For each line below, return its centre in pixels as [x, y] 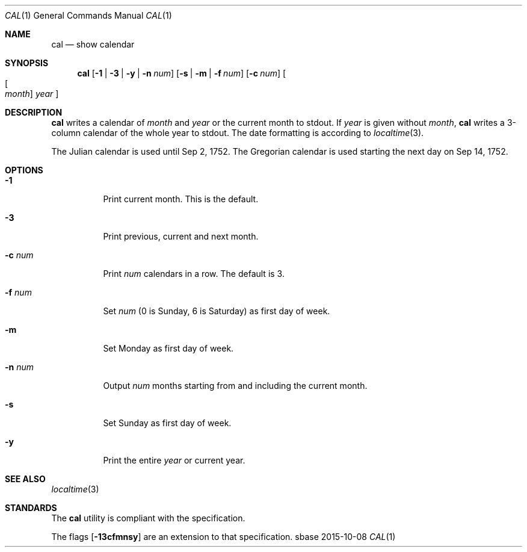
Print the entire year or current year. [174, 460]
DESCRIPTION [34, 112]
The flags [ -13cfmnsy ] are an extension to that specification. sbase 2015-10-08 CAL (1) [223, 537]
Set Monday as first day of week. [168, 348]
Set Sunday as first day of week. [167, 423]
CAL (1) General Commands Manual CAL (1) [88, 15]
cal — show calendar [93, 44]
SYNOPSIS [27, 63]
